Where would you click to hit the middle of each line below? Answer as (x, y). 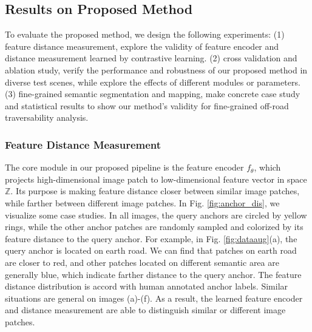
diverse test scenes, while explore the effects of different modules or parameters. (153, 82)
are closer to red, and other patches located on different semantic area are (142, 262)
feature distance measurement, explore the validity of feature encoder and (142, 46)
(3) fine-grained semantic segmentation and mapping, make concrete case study (153, 94)
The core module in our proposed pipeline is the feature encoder (124, 167)
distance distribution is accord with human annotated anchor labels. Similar (147, 286)
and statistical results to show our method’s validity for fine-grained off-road (147, 105)
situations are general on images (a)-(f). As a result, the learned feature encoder (154, 298)
